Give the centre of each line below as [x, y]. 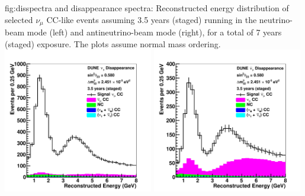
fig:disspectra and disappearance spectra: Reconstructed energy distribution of [147, 8]
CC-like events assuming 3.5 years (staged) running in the [152, 19]
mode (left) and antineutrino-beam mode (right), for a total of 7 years [154, 32]
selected [19, 19]
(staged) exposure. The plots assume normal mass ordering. [113, 43]
